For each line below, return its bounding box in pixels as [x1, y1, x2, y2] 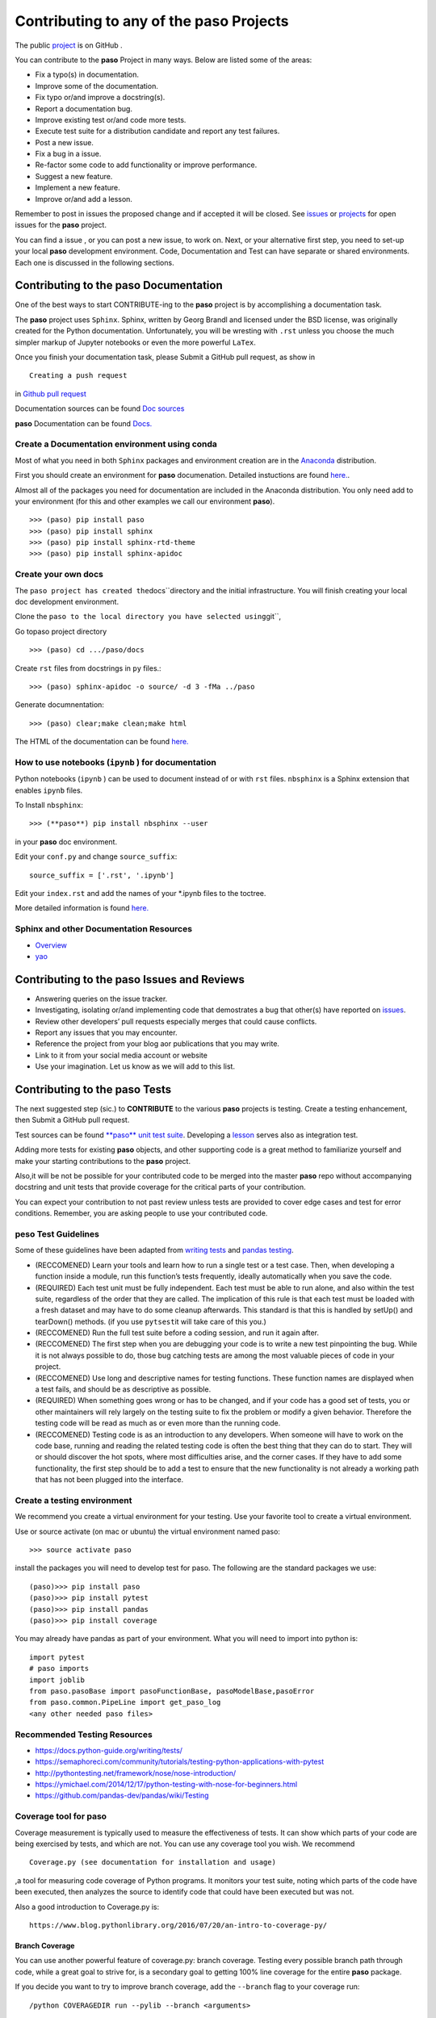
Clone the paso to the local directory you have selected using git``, [15, 612, 282, 622]
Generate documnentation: [15, 700, 105, 710]
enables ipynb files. [15, 785, 83, 795]
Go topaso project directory [15, 626, 107, 636]
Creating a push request [29, 371, 128, 380]
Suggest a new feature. [35, 171, 113, 181]
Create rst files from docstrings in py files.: [15, 663, 161, 673]
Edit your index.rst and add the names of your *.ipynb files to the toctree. [15, 889, 266, 898]
